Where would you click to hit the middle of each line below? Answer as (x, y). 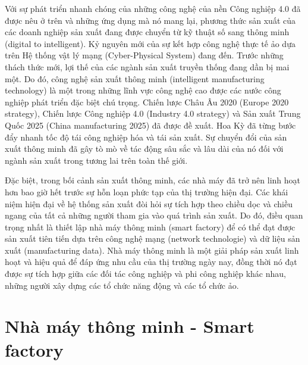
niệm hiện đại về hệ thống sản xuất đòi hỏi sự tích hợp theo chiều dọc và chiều (149, 203)
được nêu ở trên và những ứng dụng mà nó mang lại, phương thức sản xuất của (150, 20)
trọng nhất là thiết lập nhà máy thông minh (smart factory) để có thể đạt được (150, 227)
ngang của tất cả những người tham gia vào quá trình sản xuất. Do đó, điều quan (154, 215)
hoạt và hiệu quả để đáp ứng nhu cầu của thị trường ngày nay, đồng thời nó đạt (151, 262)
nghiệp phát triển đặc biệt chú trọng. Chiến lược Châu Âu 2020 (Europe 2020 (147, 102)
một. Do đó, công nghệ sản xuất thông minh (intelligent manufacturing (135, 78)
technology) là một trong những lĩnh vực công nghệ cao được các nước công (143, 90)
